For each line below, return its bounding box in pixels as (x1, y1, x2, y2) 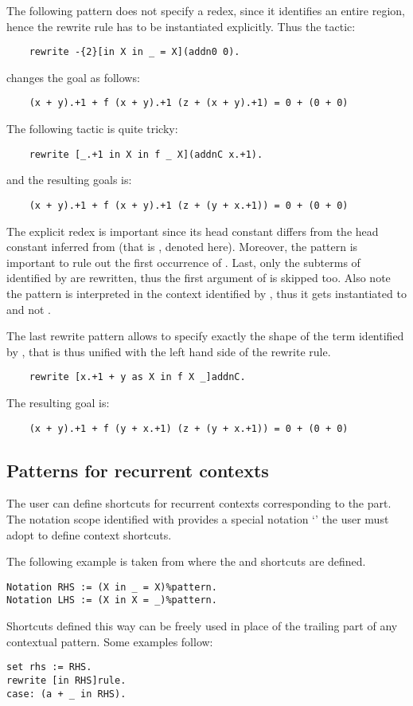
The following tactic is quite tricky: (6, 120, 178, 137)
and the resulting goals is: (6, 171, 132, 188)
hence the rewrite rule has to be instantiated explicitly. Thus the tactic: (6, 18, 356, 34)
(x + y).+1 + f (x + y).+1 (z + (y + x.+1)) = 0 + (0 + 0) (29, 199, 349, 211)
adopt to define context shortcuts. (6, 526, 172, 543)
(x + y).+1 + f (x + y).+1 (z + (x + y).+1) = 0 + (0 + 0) (29, 97, 349, 109)
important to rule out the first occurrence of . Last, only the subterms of (6, 253, 360, 270)
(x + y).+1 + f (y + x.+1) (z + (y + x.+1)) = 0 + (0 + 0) (29, 422, 349, 434)
